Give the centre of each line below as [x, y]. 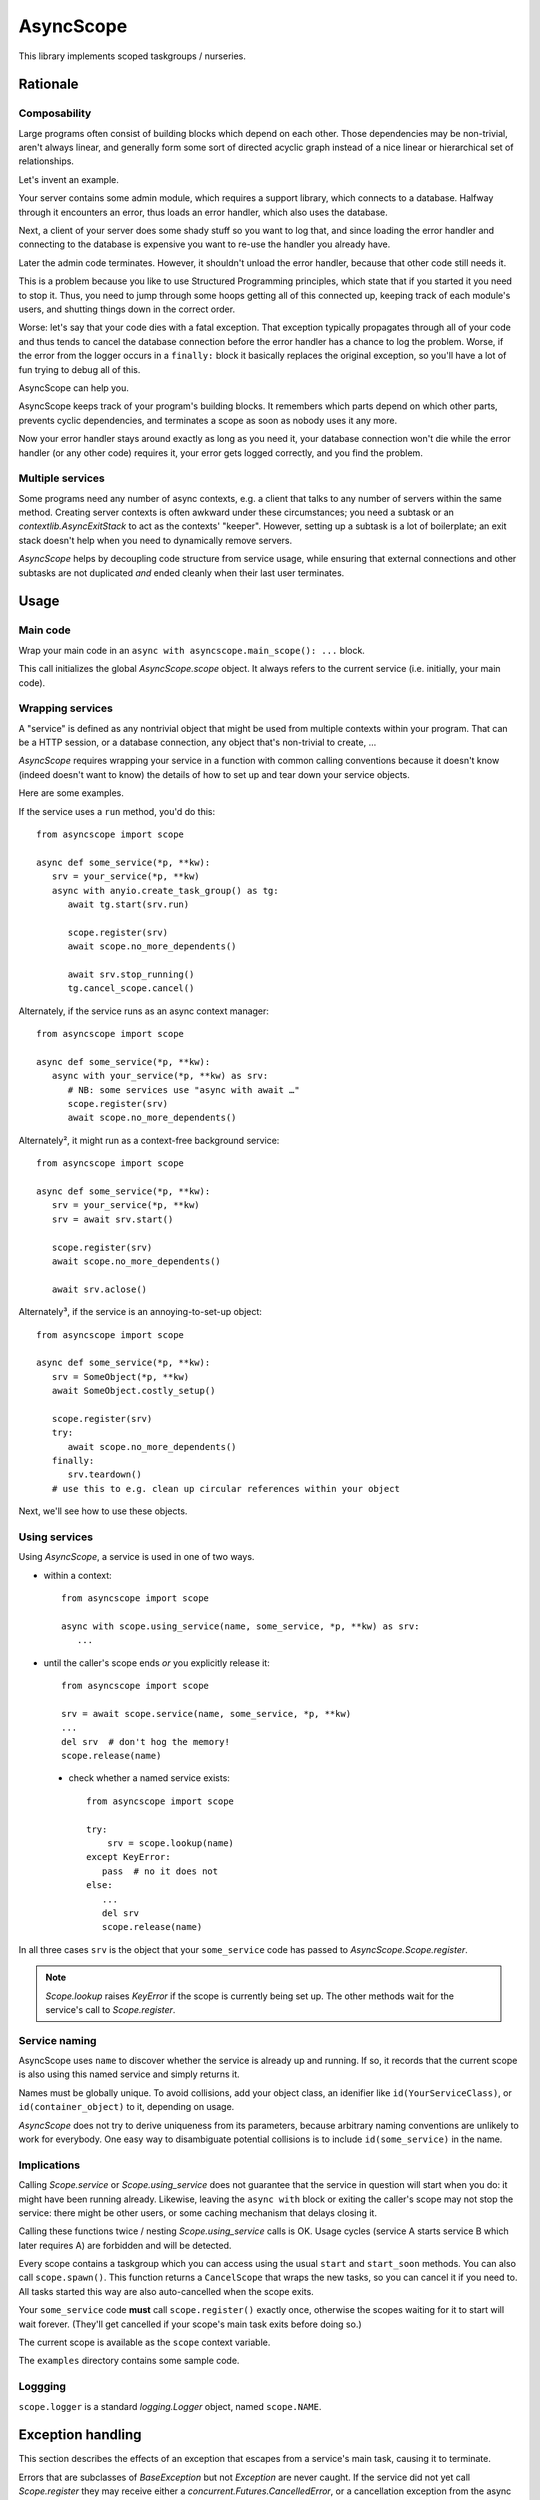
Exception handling [80, 2435]
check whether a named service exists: [149, 1778]
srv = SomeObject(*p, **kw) [120, 1376]
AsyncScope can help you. [74, 387]
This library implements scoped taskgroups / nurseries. [132, 56]
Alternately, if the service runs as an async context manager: [144, 1011]
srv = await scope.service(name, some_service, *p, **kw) [206, 1713]
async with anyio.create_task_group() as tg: [165, 890]
